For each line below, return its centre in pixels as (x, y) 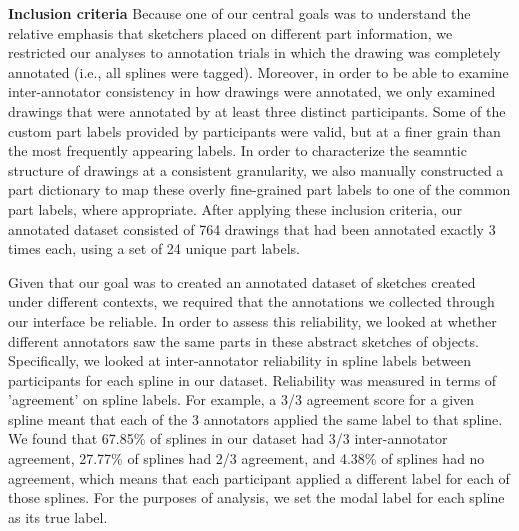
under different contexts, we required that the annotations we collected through (251, 301)
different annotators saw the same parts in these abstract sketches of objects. (243, 340)
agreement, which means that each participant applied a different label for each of (259, 477)
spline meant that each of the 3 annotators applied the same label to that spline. (255, 418)
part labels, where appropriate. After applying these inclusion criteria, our (235, 208)
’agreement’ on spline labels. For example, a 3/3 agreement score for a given (241, 399)
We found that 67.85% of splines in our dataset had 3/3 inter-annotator (228, 438)
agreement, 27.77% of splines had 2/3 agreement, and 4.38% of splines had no (246, 458)
